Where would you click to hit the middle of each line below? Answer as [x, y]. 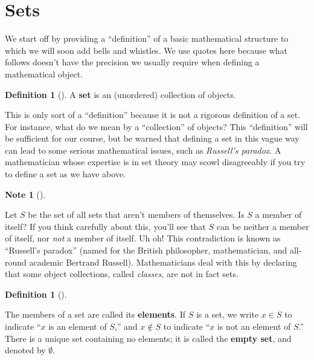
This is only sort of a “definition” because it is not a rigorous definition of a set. [153, 115]
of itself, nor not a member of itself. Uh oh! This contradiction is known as [143, 238]
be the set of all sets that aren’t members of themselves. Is [136, 214]
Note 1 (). [25, 194]
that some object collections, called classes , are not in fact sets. [122, 274]
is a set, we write [227, 314]
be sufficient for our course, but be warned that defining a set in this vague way [152, 138]
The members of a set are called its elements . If [95, 314]
